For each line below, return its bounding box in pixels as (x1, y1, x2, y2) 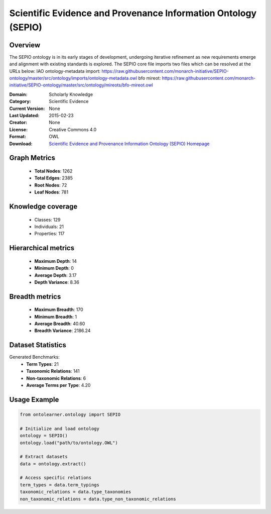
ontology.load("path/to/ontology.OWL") (20, 440, 118, 446)
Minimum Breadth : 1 (34, 314, 77, 320)
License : (9, 126, 28, 133)
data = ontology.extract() (20, 461, 86, 467)
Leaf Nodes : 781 (34, 189, 69, 195)
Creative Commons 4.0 (49, 126, 97, 133)
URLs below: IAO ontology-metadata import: (9, 68, 101, 74)
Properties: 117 (34, 231, 65, 237)
